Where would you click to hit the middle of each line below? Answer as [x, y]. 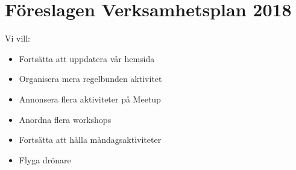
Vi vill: [18, 38]
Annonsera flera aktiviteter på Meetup [90, 99]
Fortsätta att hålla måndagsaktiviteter [90, 140]
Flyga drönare [45, 159]
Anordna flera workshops [65, 119]
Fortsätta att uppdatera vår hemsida [87, 58]
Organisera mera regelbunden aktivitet [90, 79]
